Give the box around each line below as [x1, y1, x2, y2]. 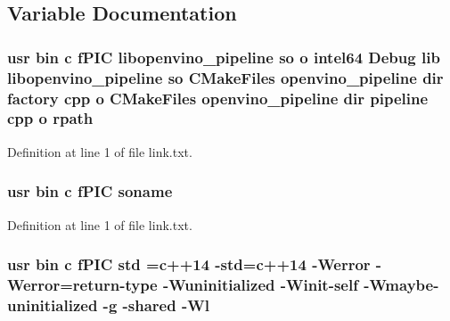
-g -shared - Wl [102, 293, 209, 316]
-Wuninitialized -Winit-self [162, 274, 358, 296]
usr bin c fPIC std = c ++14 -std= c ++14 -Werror [7, 253, 371, 276]
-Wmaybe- [364, 274, 439, 296]
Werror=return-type [7, 274, 158, 296]
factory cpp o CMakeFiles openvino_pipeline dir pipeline [7, 86, 429, 109]
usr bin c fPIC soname [7, 180, 173, 202]
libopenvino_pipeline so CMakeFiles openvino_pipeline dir [7, 66, 444, 88]
